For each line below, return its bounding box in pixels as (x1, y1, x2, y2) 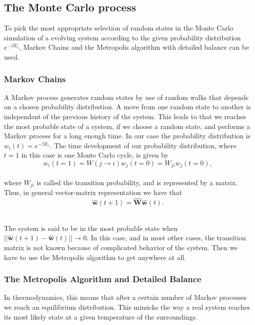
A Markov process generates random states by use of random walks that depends (4, 92, 249, 102)
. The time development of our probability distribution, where (50, 140, 237, 150)
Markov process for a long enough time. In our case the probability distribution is (4, 130, 251, 141)
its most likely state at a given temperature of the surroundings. (4, 311, 197, 322)
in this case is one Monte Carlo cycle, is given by (21, 150, 168, 160)
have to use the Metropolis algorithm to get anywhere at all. (4, 252, 187, 262)
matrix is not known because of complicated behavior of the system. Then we (4, 242, 238, 253)
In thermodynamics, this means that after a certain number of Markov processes (4, 292, 247, 302)
